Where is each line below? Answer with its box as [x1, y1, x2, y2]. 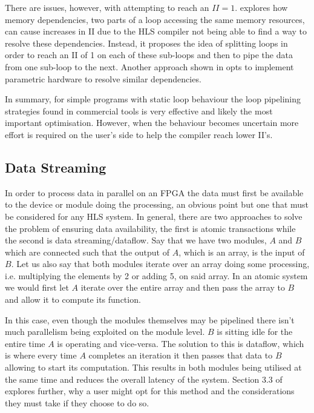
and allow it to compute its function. [5, 293, 141, 306]
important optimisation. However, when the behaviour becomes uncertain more [5, 116, 299, 129]
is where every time [5, 349, 77, 362]
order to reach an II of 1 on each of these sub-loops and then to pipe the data [5, 48, 293, 61]
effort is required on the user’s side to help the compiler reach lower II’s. [5, 128, 273, 140]
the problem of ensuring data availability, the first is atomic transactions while [5, 222, 296, 234]
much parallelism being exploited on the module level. [5, 325, 205, 338]
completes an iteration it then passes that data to [88, 349, 273, 362]
